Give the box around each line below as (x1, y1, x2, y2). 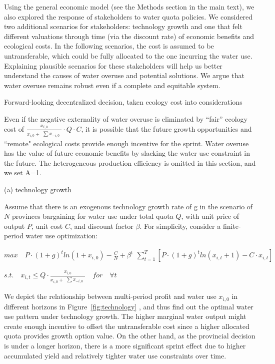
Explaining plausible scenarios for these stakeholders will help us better (4, 60, 222, 71)
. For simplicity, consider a (139, 220, 221, 231)
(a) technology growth (4, 184, 71, 195)
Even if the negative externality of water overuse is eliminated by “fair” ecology (4, 113, 247, 124)
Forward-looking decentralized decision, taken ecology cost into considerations (4, 97, 242, 107)
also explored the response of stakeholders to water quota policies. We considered (4, 11, 252, 22)
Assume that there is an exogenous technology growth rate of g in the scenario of (4, 201, 253, 211)
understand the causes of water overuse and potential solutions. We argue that (4, 70, 244, 81)
